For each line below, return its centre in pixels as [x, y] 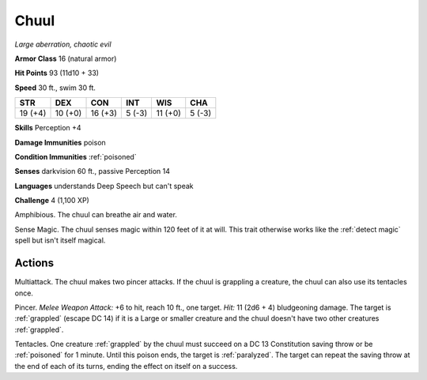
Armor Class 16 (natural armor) [66, 58]
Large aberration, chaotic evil [63, 44]
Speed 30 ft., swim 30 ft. [55, 88]
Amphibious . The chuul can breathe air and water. [96, 215]
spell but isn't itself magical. [60, 240]
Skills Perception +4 [48, 128]
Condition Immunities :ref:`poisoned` [76, 156]
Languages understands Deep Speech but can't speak [104, 186]
